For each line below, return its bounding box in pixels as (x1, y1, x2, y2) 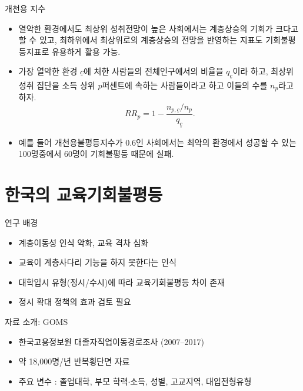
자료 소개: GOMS (5, 316, 68, 328)
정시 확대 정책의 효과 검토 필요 (18, 295, 131, 308)
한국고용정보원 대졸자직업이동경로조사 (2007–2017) (18, 335, 204, 347)
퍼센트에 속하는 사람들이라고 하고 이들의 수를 (102, 78, 268, 91)
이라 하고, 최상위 (232, 65, 294, 77)
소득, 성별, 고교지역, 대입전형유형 (130, 374, 252, 387)
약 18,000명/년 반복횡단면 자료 (18, 355, 130, 367)
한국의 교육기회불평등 (5, 182, 163, 206)
